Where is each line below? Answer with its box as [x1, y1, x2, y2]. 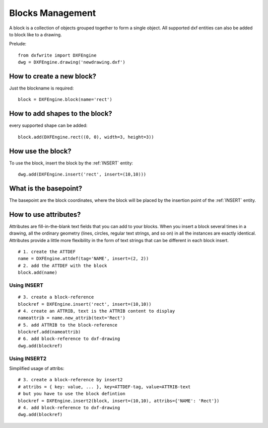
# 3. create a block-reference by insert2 [18, 377, 123, 383]
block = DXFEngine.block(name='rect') [18, 97, 113, 102]
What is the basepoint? [9, 184, 82, 192]
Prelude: [9, 41, 27, 47]
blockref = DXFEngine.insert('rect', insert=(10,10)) [18, 301, 151, 307]
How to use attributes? [9, 210, 81, 219]
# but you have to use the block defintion [18, 391, 126, 397]
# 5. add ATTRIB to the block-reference [18, 322, 118, 328]
